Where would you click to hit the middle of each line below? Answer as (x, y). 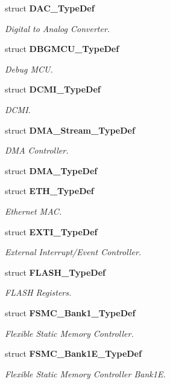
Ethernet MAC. (33, 211)
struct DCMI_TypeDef (53, 89)
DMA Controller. (37, 150)
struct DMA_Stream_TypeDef (70, 130)
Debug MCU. (29, 69)
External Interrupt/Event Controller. (73, 252)
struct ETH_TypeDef (49, 191)
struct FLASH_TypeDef (55, 272)
